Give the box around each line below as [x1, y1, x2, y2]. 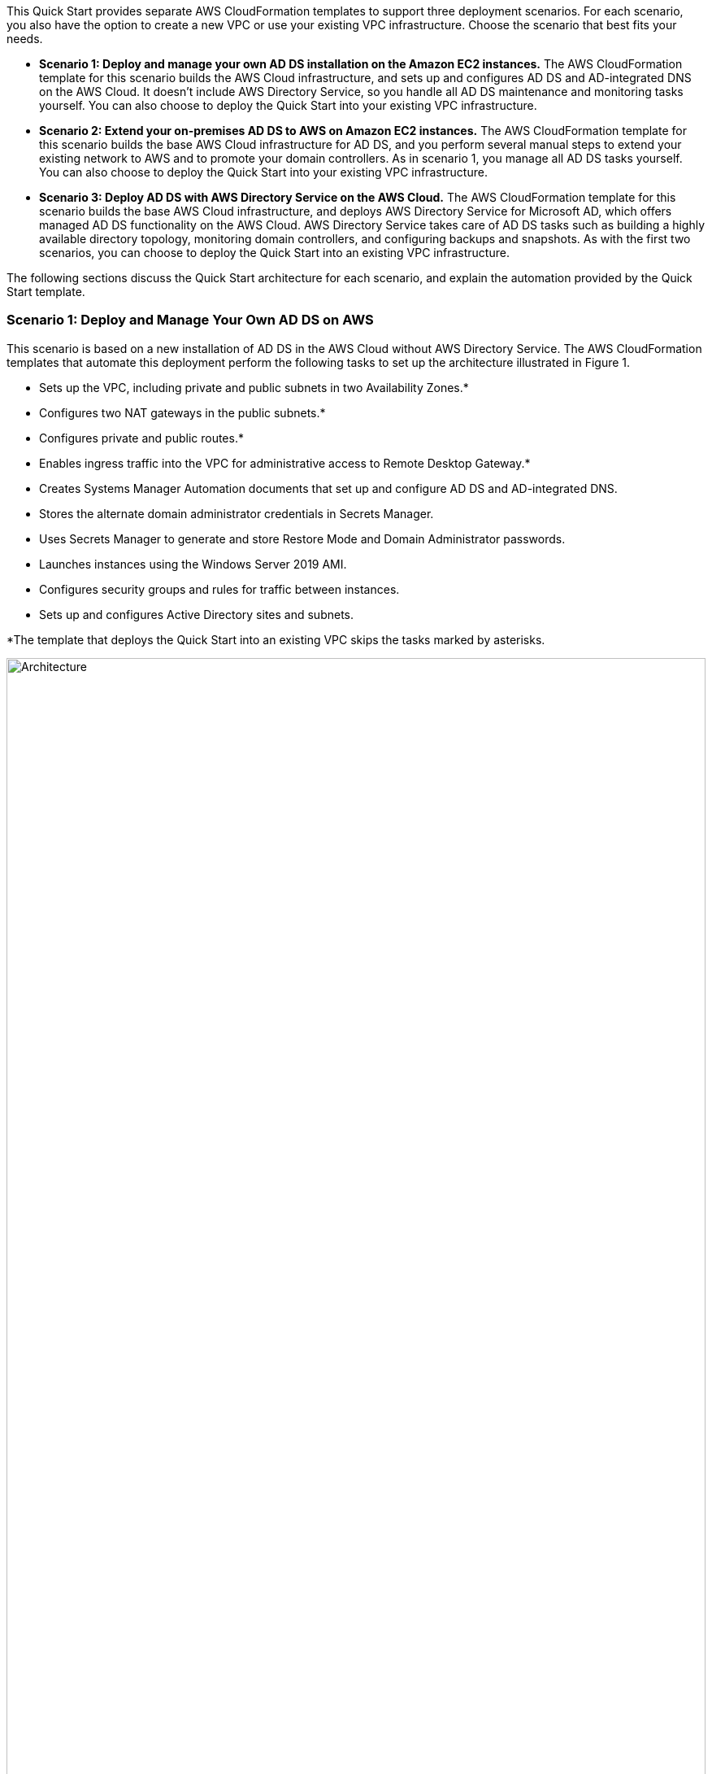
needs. [7, 32, 43, 46]
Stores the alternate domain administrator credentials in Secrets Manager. [39, 506, 434, 521]
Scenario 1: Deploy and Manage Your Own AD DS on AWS [7, 312, 374, 329]
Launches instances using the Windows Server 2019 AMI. [39, 556, 347, 571]
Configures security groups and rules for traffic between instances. [39, 582, 400, 596]
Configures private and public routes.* [39, 430, 244, 445]
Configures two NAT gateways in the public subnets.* [39, 405, 326, 420]
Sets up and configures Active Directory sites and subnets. [39, 607, 354, 621]
